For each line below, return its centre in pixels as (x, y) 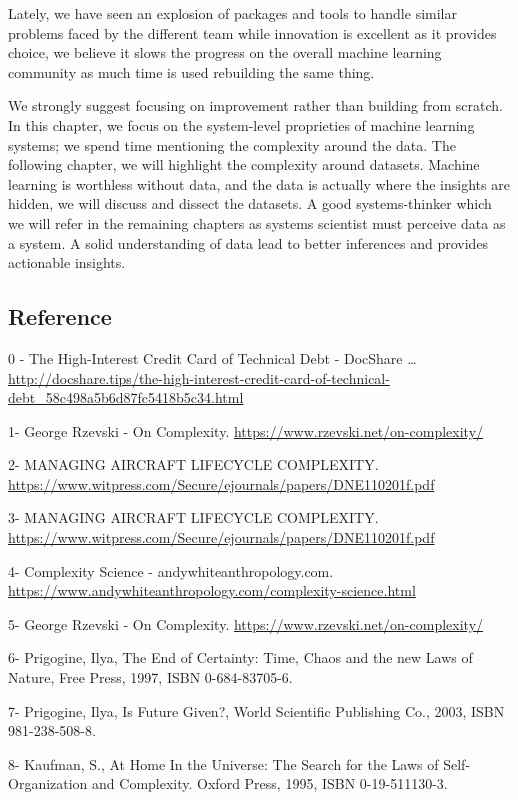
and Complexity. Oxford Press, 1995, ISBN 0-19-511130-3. (270, 783)
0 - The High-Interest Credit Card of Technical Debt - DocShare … (212, 357)
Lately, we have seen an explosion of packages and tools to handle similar (232, 13)
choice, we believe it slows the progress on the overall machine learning (225, 52)
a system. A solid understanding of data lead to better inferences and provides (248, 242)
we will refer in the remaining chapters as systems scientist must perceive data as (257, 222)
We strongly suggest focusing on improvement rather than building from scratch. (255, 105)
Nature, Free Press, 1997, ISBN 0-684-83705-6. (150, 677)
